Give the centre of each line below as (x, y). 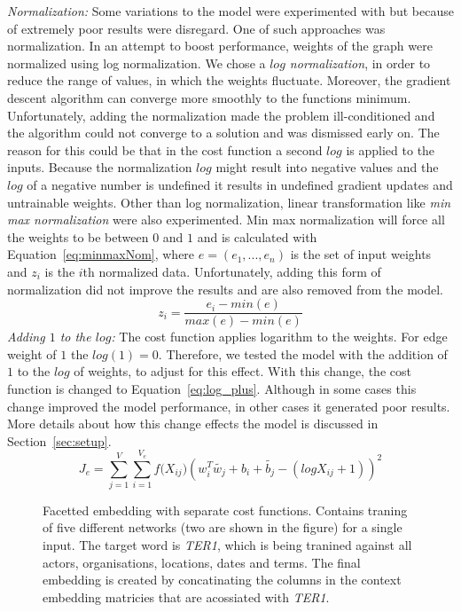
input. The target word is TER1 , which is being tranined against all (227, 545)
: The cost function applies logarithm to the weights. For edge (279, 337)
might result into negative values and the (327, 167)
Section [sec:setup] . (59, 440)
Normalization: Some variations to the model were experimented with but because (230, 11)
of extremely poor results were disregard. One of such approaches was (196, 28)
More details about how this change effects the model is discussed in (193, 424)
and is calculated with (257, 236)
